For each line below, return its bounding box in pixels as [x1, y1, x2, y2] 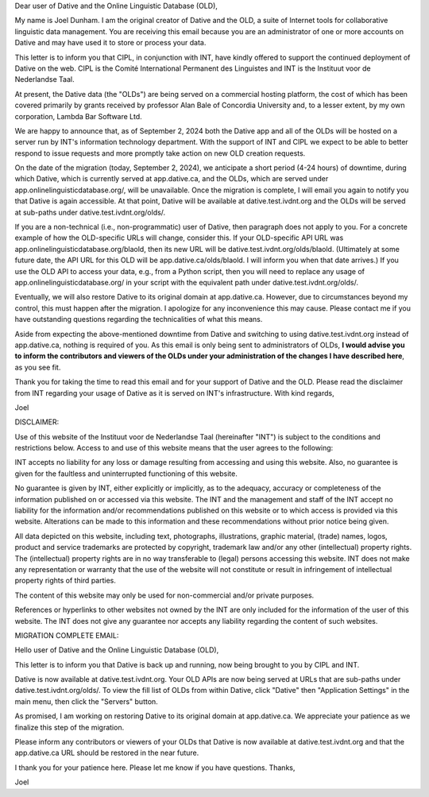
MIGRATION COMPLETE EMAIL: [14, 630, 119, 640]
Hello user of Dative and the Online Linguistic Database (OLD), [14, 645, 219, 655]
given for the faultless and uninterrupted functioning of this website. [14, 469, 238, 478]
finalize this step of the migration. [14, 722, 125, 732]
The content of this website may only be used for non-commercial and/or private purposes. [14, 590, 315, 600]
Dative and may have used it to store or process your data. [14, 38, 207, 48]
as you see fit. [14, 362, 61, 372]
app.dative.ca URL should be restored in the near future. [14, 748, 199, 758]
